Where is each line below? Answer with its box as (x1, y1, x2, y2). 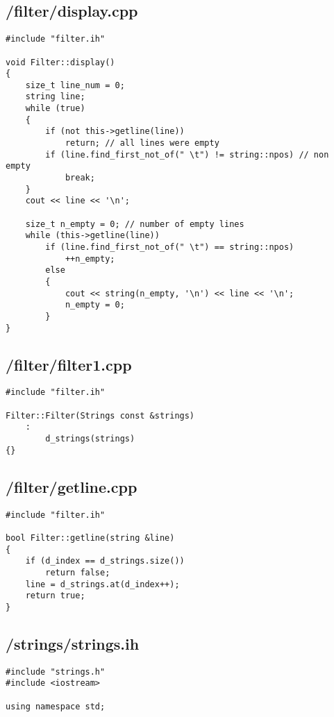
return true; (25, 591, 85, 601)
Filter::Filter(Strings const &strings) (6, 410, 195, 421)
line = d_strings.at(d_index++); (25, 579, 180, 589)
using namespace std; (6, 701, 106, 711)
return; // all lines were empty (65, 138, 219, 149)
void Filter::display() (6, 57, 115, 67)
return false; (45, 567, 110, 577)
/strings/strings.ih (6, 632, 140, 654)
